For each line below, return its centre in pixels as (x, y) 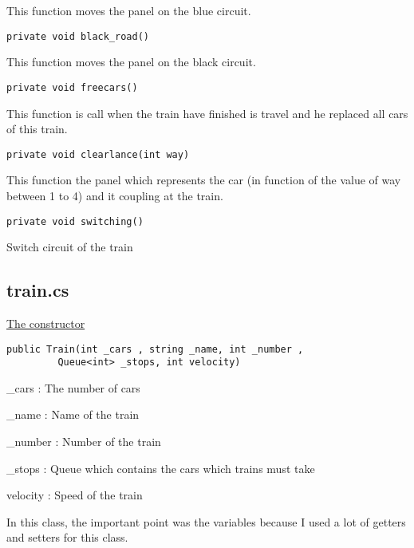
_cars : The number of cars (73, 387)
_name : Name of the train (73, 414)
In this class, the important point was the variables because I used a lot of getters (206, 521)
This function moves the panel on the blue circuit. (129, 10)
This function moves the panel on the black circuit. (131, 62)
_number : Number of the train (84, 442)
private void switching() (75, 221)
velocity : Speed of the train (75, 495)
